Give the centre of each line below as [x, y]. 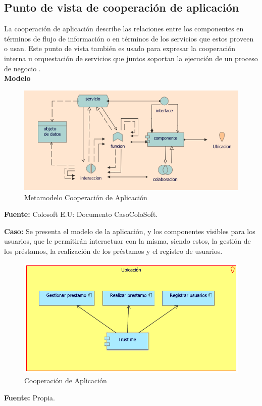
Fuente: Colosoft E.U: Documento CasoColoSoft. [81, 214]
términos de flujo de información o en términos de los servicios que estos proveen [129, 38]
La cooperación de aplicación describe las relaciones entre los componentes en [124, 29]
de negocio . [22, 68]
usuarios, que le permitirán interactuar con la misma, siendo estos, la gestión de [127, 241]
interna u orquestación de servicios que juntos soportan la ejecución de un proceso [131, 58]
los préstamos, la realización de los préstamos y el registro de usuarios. [113, 251]
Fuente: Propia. [30, 397]
